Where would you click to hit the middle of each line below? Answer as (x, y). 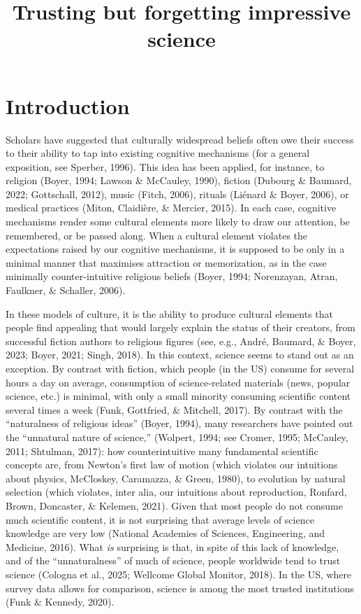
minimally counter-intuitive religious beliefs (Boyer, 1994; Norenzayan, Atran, (172, 276)
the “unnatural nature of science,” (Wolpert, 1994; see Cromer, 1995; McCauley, (177, 437)
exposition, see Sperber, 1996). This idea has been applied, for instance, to (165, 166)
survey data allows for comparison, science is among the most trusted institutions (180, 588)
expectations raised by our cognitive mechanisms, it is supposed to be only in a (175, 249)
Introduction (68, 105)
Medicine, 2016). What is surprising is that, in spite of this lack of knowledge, (172, 546)
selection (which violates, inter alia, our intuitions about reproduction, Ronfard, (176, 492)
